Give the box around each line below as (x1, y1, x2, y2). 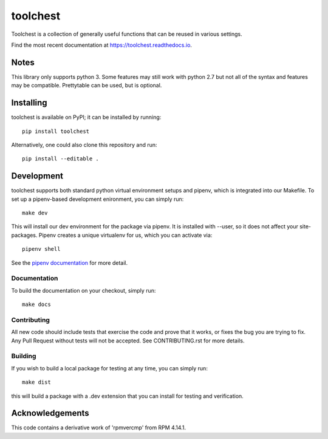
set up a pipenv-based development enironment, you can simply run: (11, 195, 184, 203)
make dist (22, 379, 51, 386)
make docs (22, 301, 51, 308)
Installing (11, 98, 48, 108)
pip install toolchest (22, 128, 90, 135)
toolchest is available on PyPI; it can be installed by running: (11, 114, 162, 121)
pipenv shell (22, 246, 61, 253)
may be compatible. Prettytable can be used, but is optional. (11, 82, 162, 89)
